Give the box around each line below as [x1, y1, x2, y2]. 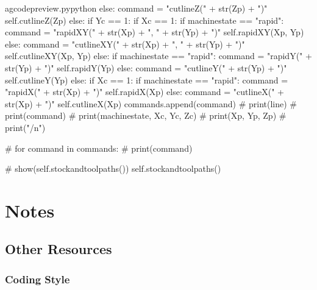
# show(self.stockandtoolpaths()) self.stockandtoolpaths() [5, 162, 221, 175]
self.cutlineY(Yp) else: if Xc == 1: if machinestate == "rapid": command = [5, 73, 288, 86]
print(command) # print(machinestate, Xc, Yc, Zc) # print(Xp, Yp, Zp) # [5, 109, 287, 122]
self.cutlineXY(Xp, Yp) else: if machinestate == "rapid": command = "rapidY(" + [5, 49, 312, 62]
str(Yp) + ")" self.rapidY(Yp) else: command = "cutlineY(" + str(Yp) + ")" [5, 61, 287, 74]
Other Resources [5, 239, 112, 258]
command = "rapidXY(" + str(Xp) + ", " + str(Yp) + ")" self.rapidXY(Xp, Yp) [5, 26, 304, 38]
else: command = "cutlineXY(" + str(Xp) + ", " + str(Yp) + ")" [5, 37, 245, 50]
